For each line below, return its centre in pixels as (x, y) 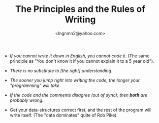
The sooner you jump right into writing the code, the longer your (75, 80)
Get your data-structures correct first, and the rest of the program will (80, 110)
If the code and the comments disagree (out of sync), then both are (79, 95)
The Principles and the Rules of (80, 9)
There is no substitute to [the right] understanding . (61, 71)
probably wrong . (27, 100)
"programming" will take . (35, 85)
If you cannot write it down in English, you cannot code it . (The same (79, 56)
